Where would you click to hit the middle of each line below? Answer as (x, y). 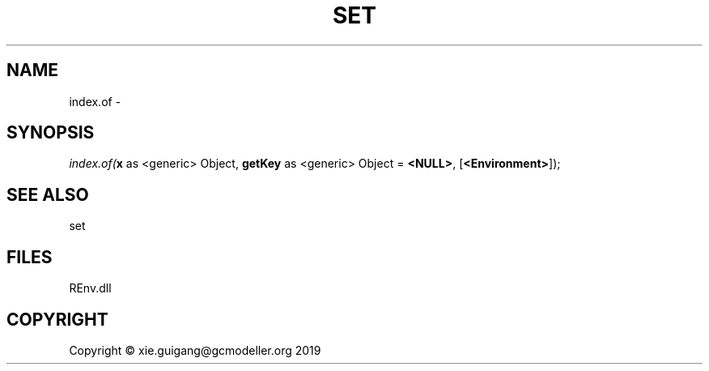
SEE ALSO (48, 194)
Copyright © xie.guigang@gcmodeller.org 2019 (195, 350)
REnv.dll (90, 288)
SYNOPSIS (51, 133)
